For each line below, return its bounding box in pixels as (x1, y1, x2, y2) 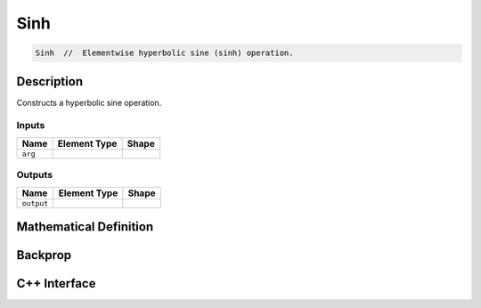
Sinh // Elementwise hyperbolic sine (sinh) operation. (35, 48, 294, 58)
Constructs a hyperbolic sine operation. (16, 97, 162, 108)
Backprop (16, 247, 72, 263)
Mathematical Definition (16, 219, 154, 234)
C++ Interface (16, 276, 96, 291)
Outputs (16, 169, 53, 182)
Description (16, 74, 84, 89)
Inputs (16, 119, 45, 132)
